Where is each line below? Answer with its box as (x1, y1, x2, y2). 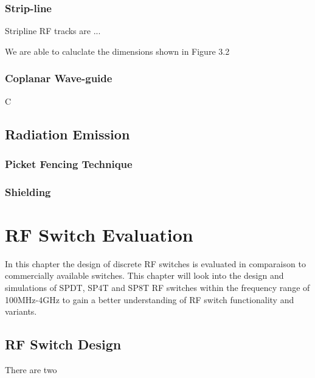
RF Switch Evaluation (5, 222, 193, 247)
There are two (5, 363, 57, 376)
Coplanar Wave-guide (5, 71, 112, 86)
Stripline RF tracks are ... (5, 24, 101, 37)
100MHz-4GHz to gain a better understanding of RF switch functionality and (5, 293, 294, 306)
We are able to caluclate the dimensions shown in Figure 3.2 (5, 44, 230, 57)
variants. (5, 305, 37, 318)
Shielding (5, 184, 51, 199)
